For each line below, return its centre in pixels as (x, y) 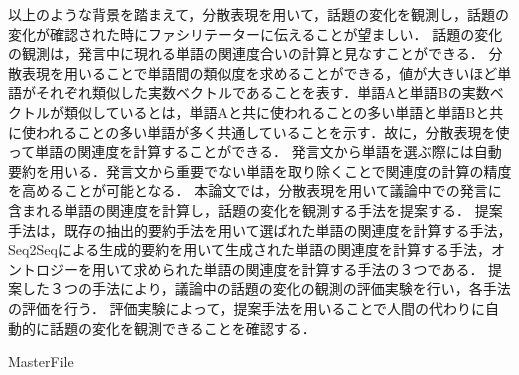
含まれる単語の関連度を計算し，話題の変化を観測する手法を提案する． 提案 (255, 209)
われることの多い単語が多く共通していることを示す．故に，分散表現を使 (272, 131)
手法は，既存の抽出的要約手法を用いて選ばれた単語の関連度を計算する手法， (260, 229)
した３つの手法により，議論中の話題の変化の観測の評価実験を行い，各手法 (266, 288)
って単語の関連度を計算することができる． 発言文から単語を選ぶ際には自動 (255, 151)
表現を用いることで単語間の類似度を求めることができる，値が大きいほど (259, 72)
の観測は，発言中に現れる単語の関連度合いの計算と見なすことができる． (246, 53)
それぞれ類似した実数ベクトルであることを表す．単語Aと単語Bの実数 (262, 92)
